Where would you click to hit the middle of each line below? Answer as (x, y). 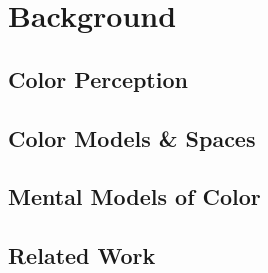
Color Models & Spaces (132, 137)
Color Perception (98, 78)
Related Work (82, 255)
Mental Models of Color (134, 196)
